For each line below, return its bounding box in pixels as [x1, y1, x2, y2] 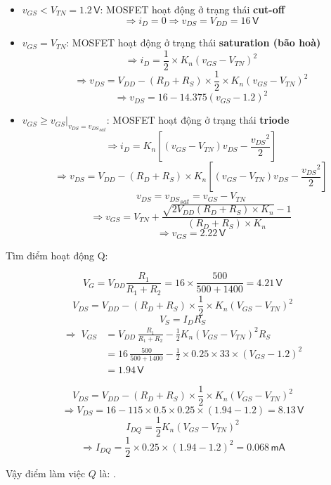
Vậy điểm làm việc [6, 466, 86, 481]
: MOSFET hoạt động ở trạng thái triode [106, 112, 290, 127]
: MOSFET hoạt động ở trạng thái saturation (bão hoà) [66, 35, 321, 50]
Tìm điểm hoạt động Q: [6, 247, 108, 262]
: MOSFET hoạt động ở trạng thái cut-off [100, 2, 285, 16]
